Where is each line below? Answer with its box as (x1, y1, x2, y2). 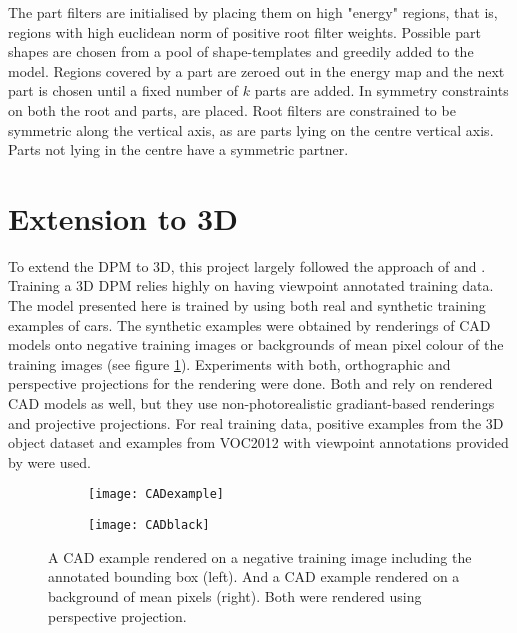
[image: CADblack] (88, 518, 210, 533)
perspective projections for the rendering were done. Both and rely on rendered (8, 373, 493, 394)
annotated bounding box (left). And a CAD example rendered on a (48, 566, 460, 587)
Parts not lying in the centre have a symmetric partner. (8, 139, 349, 160)
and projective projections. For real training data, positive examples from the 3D (8, 412, 504, 433)
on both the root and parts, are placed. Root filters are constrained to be (8, 99, 456, 120)
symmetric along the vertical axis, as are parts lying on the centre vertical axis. (8, 119, 494, 140)
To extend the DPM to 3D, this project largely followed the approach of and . (8, 255, 486, 276)
